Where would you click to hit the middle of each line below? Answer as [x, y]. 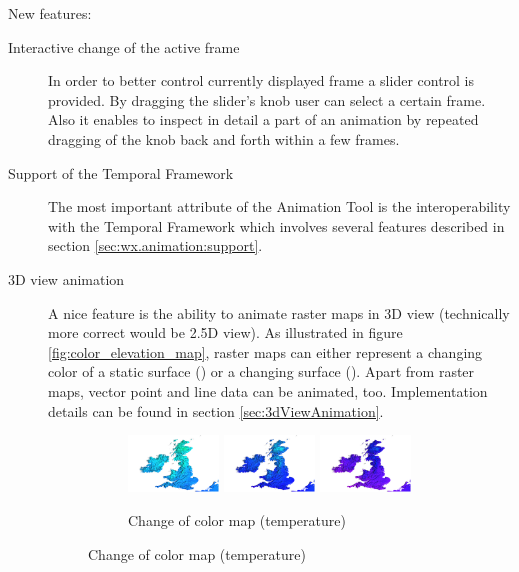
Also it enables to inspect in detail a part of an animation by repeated [263, 119]
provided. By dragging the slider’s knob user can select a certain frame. [267, 99]
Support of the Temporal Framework [121, 172]
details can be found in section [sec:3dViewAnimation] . [216, 410]
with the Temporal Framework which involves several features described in [276, 225]
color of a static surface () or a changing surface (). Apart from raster [261, 371]
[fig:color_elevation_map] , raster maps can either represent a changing [265, 351]
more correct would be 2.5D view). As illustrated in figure [225, 332]
